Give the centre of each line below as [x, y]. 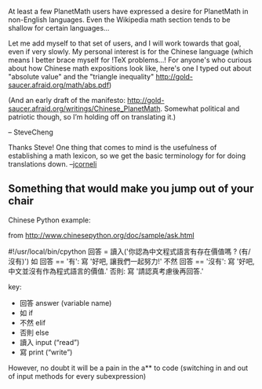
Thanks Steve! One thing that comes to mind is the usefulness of [113, 147]
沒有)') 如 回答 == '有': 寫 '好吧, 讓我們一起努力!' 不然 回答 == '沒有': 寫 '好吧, [131, 261]
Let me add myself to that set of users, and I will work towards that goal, [125, 43]
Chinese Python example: [50, 220]
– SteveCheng [31, 132]
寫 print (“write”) [46, 352]
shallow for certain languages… [59, 28]
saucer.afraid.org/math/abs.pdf [59, 85]
